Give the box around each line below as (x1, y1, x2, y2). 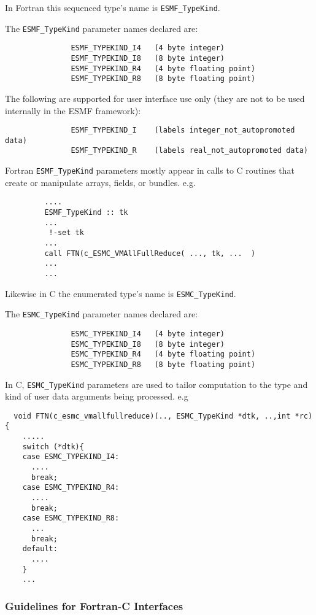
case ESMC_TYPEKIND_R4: (22, 483, 120, 492)
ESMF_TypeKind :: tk (44, 208, 128, 217)
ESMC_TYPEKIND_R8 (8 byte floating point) (71, 360, 256, 369)
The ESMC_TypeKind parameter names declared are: (5, 307, 198, 320)
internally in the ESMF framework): (5, 104, 141, 117)
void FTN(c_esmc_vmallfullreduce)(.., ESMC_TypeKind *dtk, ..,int (13, 411, 291, 420)
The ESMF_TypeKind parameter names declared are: (5, 21, 198, 34)
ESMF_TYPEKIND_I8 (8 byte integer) (71, 53, 225, 63)
